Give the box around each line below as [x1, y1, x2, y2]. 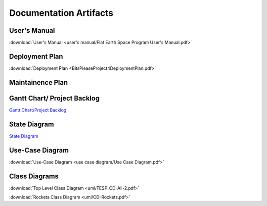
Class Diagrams [9, 172, 59, 180]
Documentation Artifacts [9, 7, 114, 18]
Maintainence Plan [9, 78, 68, 87]
